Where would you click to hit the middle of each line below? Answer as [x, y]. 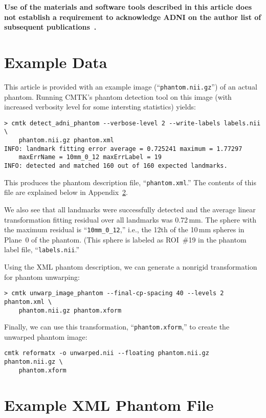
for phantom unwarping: [42, 277]
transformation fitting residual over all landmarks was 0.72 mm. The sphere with [130, 219]
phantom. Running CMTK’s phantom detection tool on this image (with [118, 96]
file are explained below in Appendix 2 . [66, 192]
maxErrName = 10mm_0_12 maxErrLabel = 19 [90, 157]
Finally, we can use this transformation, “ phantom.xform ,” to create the [117, 327]
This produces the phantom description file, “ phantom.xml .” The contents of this [130, 182]
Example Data [56, 62]
